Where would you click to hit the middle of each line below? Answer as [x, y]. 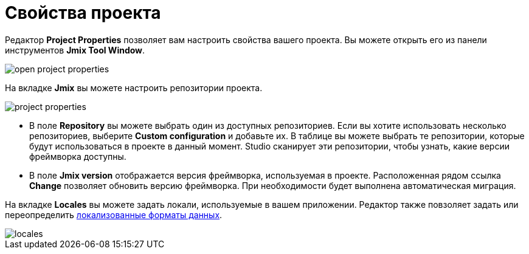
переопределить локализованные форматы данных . [114, 215]
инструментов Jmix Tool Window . [75, 50]
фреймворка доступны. [78, 156]
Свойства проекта [83, 13]
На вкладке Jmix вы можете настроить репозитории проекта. [134, 88]
